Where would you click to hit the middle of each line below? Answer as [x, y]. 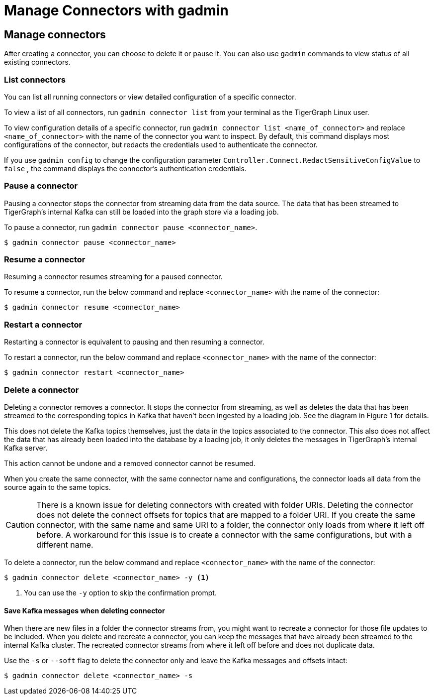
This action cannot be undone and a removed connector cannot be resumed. [130, 463]
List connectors [35, 79]
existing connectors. [37, 62]
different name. [65, 544]
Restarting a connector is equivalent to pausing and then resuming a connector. [134, 342]
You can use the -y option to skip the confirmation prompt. [120, 592]
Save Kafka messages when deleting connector [85, 610]
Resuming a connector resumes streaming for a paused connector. [113, 277]
